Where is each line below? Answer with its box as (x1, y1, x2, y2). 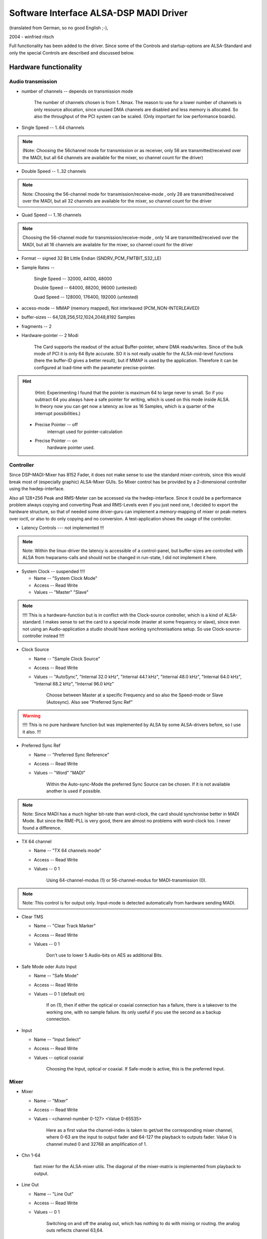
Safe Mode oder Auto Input (21, 963, 77, 969)
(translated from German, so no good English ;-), (9, 25, 108, 31)
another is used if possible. (46, 788, 101, 794)
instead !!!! (43, 632, 65, 639)
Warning (22, 713, 41, 719)
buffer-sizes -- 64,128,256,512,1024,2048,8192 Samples (21, 314, 135, 320)
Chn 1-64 (21, 1152, 41, 1158)
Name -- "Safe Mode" (34, 973, 79, 979)
